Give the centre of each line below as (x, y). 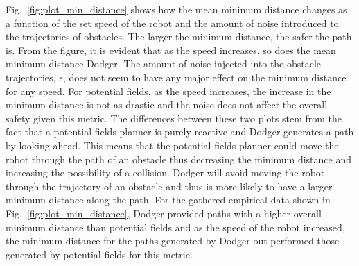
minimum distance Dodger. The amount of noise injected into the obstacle (164, 64)
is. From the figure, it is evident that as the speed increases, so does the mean (171, 50)
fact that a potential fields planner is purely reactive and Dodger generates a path (180, 132)
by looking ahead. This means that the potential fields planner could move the (172, 145)
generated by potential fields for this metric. (99, 254)
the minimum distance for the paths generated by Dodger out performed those (173, 241)
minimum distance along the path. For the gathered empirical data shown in (168, 200)
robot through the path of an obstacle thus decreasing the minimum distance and (178, 159)
